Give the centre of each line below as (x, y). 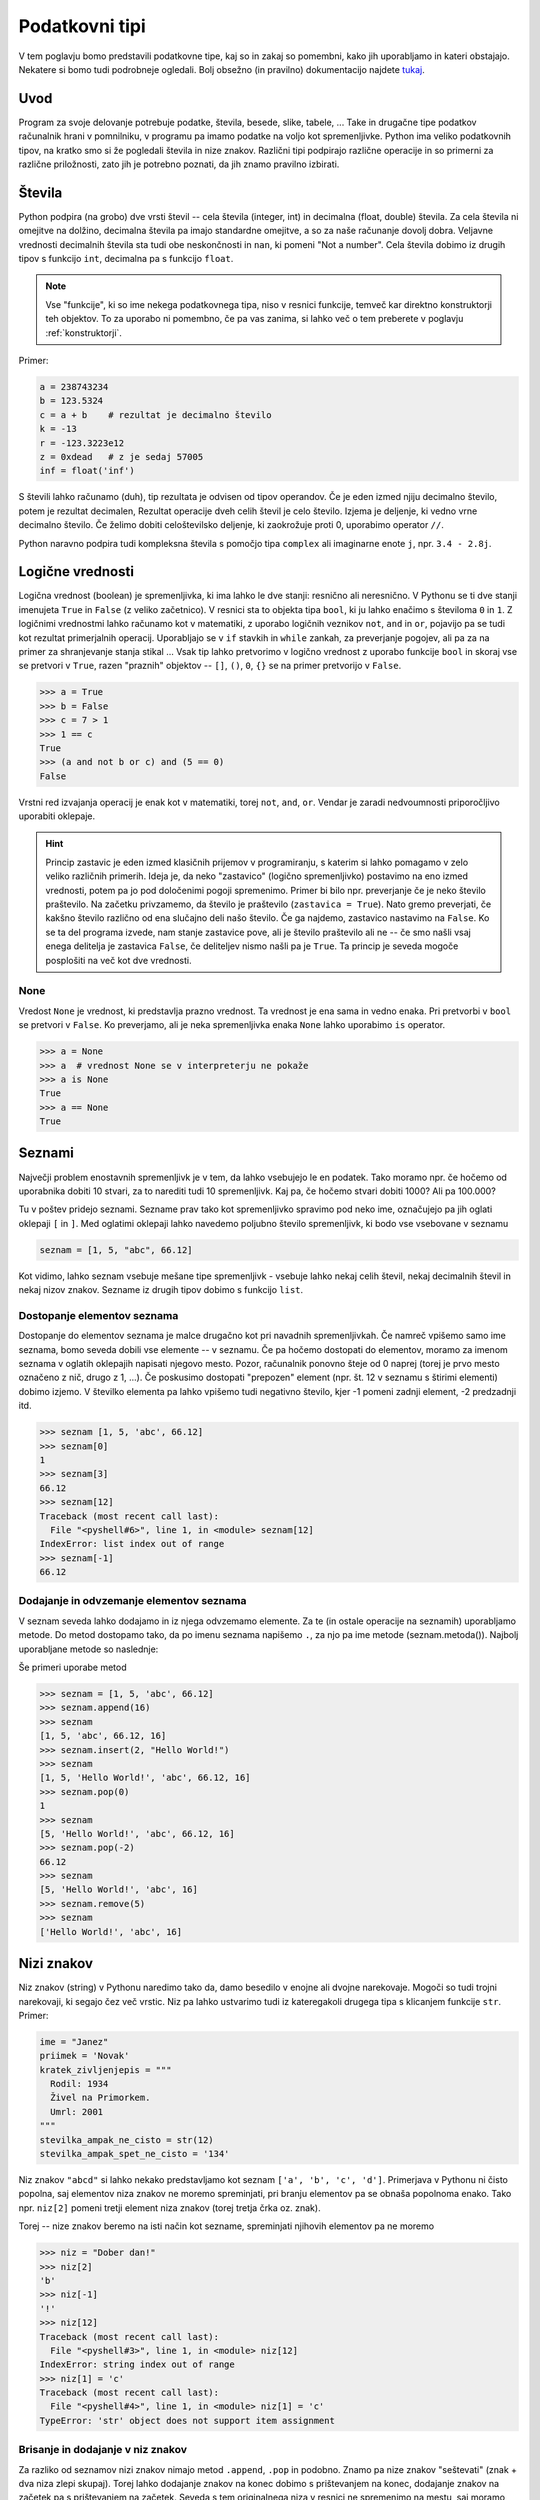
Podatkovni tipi (82, 26)
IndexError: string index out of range (137, 2364)
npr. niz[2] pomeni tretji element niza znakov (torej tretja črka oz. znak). (169, 2207)
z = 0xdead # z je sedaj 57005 (121, 456)
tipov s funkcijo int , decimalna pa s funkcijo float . (126, 259)
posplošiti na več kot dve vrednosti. (118, 960)
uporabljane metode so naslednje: (88, 1649)
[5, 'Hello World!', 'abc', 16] (119, 1889)
